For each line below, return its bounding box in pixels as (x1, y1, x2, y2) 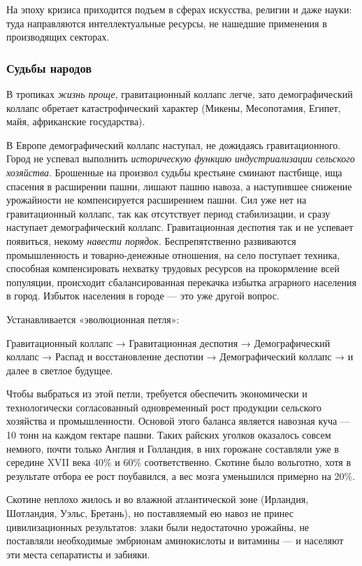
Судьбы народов (6, 59, 92, 76)
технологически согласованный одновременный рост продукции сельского (6, 399, 322, 414)
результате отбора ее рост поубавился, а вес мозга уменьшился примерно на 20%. (6, 468, 356, 483)
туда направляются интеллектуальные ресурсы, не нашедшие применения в (6, 15, 327, 30)
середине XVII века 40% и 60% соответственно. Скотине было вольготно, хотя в (6, 455, 351, 469)
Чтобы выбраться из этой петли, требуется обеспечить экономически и (6, 386, 307, 401)
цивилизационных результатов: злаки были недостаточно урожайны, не (6, 519, 310, 534)
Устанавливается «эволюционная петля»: (6, 311, 180, 326)
